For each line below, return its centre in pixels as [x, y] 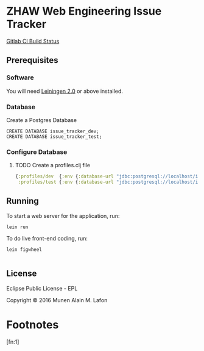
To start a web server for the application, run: [63, 215]
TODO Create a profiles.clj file [53, 165]
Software [20, 78]
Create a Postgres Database [42, 120]
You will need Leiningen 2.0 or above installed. [65, 91]
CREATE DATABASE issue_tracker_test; [54, 136]
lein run [17, 227]
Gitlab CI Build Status [33, 41]
